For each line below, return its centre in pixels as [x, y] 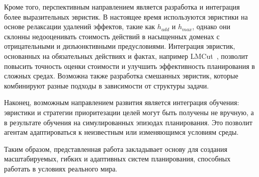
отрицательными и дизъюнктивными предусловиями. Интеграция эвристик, [120, 46]
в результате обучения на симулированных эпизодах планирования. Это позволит [128, 122]
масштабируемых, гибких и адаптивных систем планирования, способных [117, 159]
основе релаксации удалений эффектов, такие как [80, 26]
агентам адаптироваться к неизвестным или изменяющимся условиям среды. [121, 132]
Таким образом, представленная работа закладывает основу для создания [116, 149]
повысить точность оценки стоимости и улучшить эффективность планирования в [129, 66]
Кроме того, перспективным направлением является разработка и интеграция [122, 7]
